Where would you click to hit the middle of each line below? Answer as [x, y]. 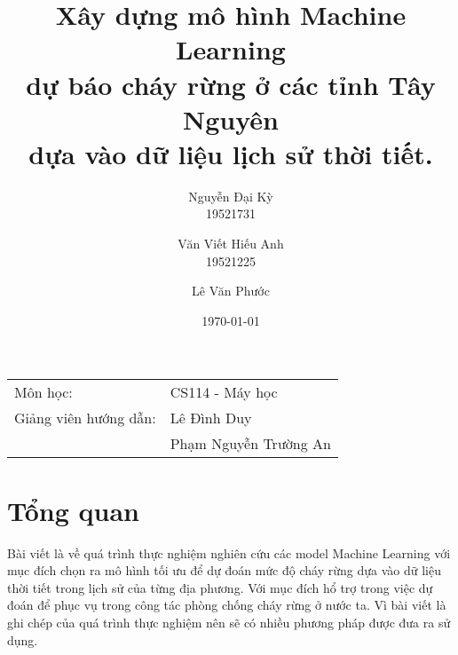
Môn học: [43, 392]
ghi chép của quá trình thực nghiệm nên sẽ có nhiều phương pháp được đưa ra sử [229, 622]
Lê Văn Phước [231, 291]
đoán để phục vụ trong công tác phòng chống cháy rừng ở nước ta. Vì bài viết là [227, 605]
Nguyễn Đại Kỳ [231, 196]
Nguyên [231, 118]
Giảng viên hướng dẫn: [85, 418]
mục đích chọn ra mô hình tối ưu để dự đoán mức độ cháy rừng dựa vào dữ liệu [224, 570]
